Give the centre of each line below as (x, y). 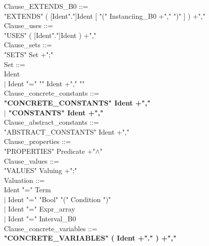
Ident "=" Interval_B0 (42, 219)
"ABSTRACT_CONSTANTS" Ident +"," (67, 131)
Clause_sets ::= (28, 45)
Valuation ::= (24, 180)
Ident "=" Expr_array (42, 209)
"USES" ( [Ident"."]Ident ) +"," (50, 35)
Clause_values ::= (32, 160)
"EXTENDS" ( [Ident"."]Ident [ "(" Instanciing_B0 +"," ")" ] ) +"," (105, 16)
